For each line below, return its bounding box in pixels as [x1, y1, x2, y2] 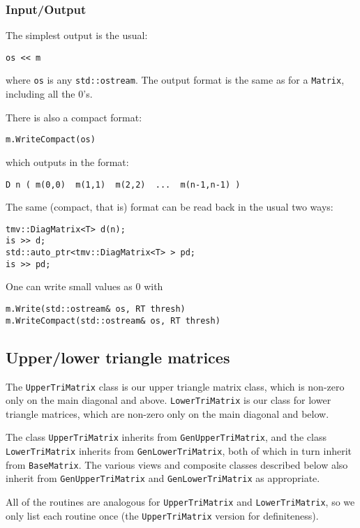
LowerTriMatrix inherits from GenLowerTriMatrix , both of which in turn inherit [6, 444, 352, 458]
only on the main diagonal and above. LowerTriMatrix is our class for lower [6, 393, 331, 407]
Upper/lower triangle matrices [6, 346, 230, 368]
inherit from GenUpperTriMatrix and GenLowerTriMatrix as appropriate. [6, 471, 320, 485]
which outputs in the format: [6, 154, 129, 169]
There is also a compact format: [6, 110, 142, 124]
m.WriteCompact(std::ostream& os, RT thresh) [6, 315, 220, 326]
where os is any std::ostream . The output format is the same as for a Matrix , [6, 73, 345, 87]
